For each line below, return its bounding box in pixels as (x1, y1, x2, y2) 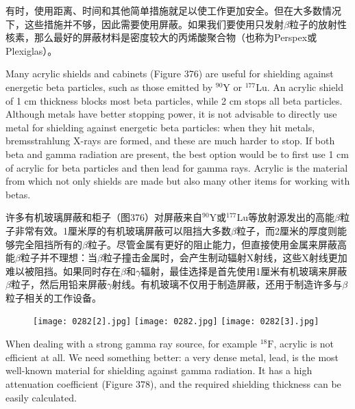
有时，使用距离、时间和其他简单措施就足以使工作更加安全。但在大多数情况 (5, 3, 341, 17)
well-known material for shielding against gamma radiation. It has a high (5, 363, 313, 378)
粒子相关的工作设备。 (5, 290, 101, 304)
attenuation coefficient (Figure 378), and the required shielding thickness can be (5, 376, 341, 391)
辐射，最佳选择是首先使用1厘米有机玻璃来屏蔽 (140, 263, 347, 278)
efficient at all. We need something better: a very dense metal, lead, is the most (5, 349, 339, 364)
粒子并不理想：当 (20, 250, 97, 265)
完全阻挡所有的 (14, 237, 82, 251)
